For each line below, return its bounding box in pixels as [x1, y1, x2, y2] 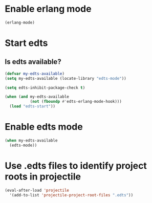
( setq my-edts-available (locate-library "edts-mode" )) [5, 76, 126, 81]
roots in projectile [5, 171, 81, 182]
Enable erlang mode [5, 3, 92, 15]
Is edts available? [5, 57, 62, 66]
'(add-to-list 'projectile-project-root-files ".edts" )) [9, 192, 134, 197]
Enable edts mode [5, 121, 83, 133]
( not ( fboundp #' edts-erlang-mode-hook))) [30, 99, 122, 104]
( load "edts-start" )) [9, 104, 56, 109]
